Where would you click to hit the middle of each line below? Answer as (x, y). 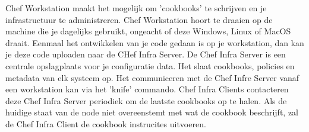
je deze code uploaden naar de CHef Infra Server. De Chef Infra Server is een (146, 54)
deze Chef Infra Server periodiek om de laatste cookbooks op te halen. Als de (146, 100)
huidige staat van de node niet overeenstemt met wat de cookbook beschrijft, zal (152, 112)
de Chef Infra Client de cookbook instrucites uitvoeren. (106, 123)
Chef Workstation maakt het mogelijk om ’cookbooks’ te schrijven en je (136, 8)
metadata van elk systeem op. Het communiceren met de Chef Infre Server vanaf (152, 77)
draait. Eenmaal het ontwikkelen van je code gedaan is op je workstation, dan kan (155, 42)
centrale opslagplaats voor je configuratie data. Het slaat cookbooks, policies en (150, 65)
